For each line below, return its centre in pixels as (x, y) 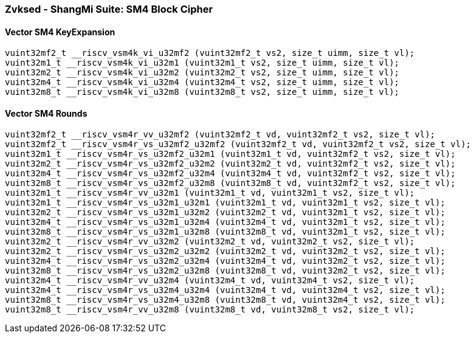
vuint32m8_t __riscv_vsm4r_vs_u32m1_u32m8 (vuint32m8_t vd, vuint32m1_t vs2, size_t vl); (225, 232)
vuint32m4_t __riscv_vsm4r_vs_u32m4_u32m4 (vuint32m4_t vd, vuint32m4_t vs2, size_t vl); (225, 290)
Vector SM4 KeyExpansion (60, 32)
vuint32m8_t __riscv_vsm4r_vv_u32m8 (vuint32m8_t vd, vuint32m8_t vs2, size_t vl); (210, 310)
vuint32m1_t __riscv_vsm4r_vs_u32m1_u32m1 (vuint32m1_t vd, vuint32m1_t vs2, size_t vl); (225, 203)
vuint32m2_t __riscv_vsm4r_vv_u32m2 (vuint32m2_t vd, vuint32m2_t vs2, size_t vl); (210, 242)
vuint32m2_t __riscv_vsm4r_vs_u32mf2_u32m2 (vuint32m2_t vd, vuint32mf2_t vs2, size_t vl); (230, 164)
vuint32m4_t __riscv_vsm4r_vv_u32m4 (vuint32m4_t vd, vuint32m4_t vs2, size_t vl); (210, 281)
